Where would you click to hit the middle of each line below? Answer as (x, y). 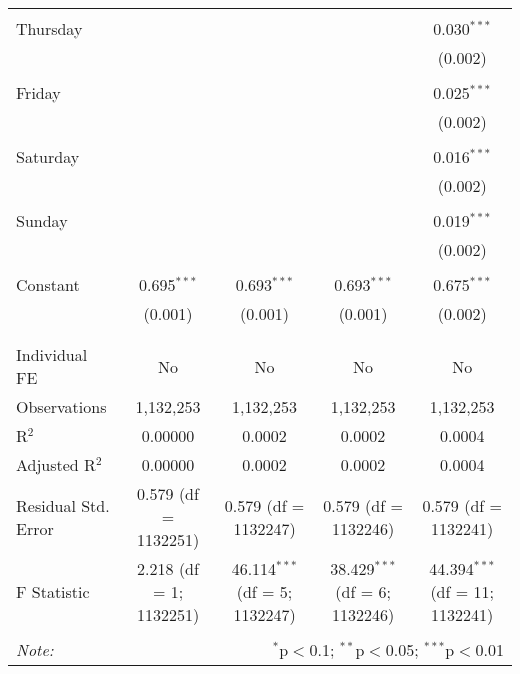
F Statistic (53, 591)
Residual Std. (63, 505)
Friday (38, 92)
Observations (61, 406)
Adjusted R (56, 464)
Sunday (42, 220)
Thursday (49, 28)
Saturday (48, 156)
